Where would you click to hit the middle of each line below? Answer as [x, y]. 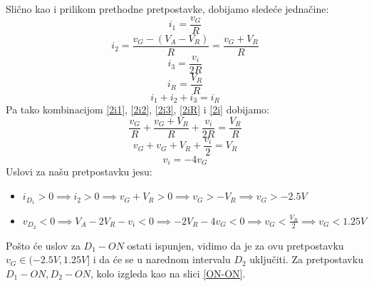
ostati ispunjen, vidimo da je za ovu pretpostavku [235, 245]
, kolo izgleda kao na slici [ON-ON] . [168, 273]
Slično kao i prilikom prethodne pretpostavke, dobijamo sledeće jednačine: [167, 9]
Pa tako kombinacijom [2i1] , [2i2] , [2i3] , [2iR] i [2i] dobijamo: [137, 109]
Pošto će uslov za [43, 245]
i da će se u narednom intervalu [162, 259]
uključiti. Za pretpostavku [306, 259]
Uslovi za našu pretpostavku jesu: [79, 172]
